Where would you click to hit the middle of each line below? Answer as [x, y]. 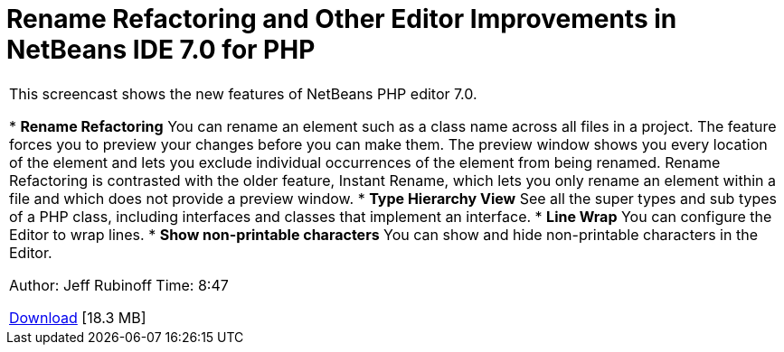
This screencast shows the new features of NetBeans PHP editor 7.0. [243, 93]
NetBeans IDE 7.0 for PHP [161, 50]
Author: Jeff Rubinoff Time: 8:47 [119, 285]
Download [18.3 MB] [78, 317]
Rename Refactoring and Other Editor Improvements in [342, 19]
